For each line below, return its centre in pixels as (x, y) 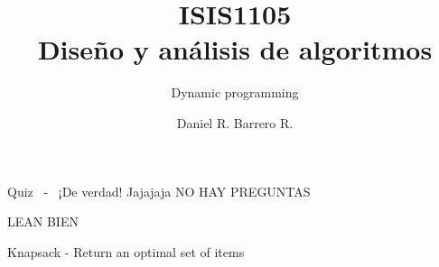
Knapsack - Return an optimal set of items (126, 251)
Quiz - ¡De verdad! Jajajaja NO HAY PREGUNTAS (159, 191)
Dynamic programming (235, 92)
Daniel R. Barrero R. (235, 122)
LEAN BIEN (43, 221)
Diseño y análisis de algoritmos (235, 49)
